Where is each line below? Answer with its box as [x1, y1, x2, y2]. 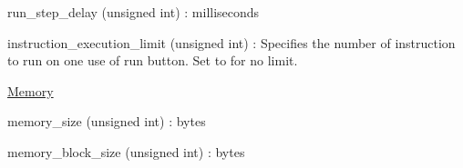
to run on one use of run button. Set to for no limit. [7, 51, 298, 70]
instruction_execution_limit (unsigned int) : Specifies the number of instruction [7, 33, 456, 52]
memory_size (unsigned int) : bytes [7, 112, 206, 131]
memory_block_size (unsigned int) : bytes [7, 142, 245, 161]
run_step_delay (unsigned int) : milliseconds [7, 3, 260, 21]
